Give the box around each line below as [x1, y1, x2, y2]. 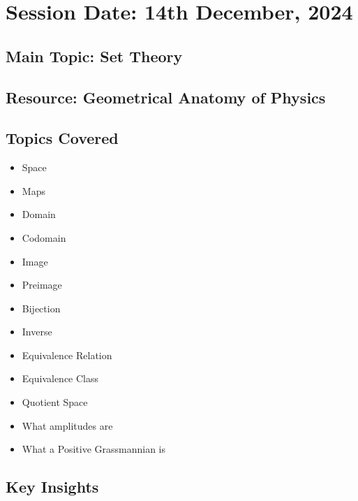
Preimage [22, 277, 62, 292]
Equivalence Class [22, 371, 99, 386]
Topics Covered [6, 127, 119, 149]
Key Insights [6, 476, 99, 498]
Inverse [22, 324, 52, 339]
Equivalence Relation [22, 347, 112, 362]
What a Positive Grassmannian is [22, 442, 165, 456]
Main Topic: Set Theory [6, 45, 183, 66]
